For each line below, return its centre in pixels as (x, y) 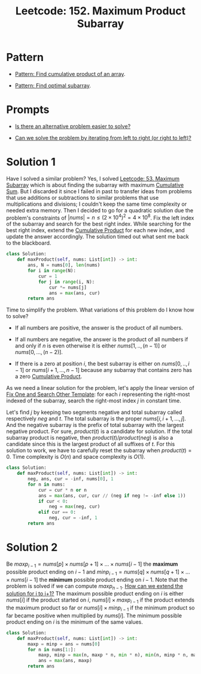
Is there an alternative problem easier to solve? (73, 126)
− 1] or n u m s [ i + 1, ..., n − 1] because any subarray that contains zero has (103, 370)
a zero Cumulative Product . (48, 376)
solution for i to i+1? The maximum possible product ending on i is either (95, 594)
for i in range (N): (52, 271)
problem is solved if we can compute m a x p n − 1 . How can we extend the (95, 586)
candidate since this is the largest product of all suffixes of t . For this (91, 444)
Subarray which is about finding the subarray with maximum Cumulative (95, 185)
